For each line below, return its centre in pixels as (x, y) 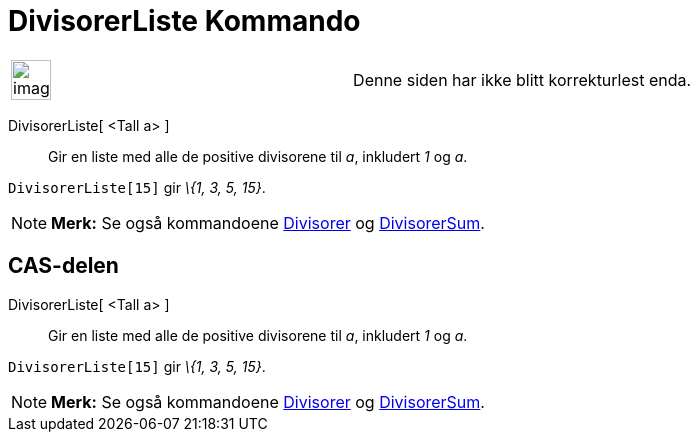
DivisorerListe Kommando (184, 21)
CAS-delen (63, 266)
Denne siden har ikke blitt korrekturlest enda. (522, 79)
